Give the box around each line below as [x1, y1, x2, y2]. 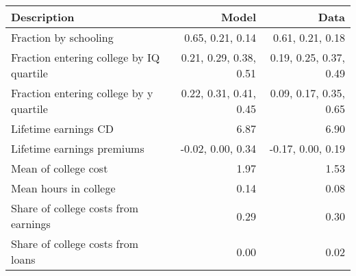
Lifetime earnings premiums [11, 140, 144, 156]
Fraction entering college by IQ [11, 49, 160, 65]
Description [11, 9, 75, 25]
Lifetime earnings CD [11, 121, 114, 136]
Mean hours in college [11, 180, 116, 196]
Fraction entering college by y [11, 85, 153, 101]
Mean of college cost [11, 160, 108, 176]
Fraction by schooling [11, 29, 114, 45]
